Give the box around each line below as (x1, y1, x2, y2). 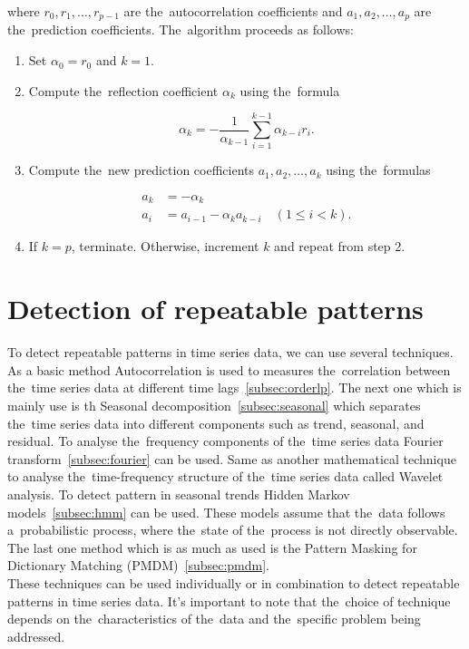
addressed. (7, 626, 65, 645)
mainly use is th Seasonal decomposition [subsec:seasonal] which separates (7, 395, 421, 414)
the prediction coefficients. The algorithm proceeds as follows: (7, 20, 354, 39)
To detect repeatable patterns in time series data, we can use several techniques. (7, 343, 454, 362)
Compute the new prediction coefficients (28, 160, 255, 179)
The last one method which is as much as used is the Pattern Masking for (7, 538, 417, 557)
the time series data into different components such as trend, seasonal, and (7, 413, 425, 432)
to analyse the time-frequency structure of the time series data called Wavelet (7, 467, 444, 486)
